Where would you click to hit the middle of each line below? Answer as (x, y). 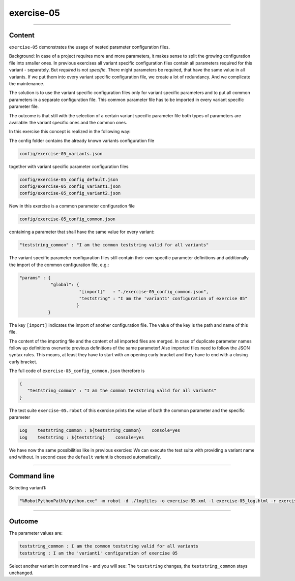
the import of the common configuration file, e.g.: (59, 265)
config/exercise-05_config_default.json (69, 179)
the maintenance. (27, 84)
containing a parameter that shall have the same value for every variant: (82, 232)
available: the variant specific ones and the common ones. (68, 122)
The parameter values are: (36, 533)
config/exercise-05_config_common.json (67, 219)
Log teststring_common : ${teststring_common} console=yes (100, 430)
